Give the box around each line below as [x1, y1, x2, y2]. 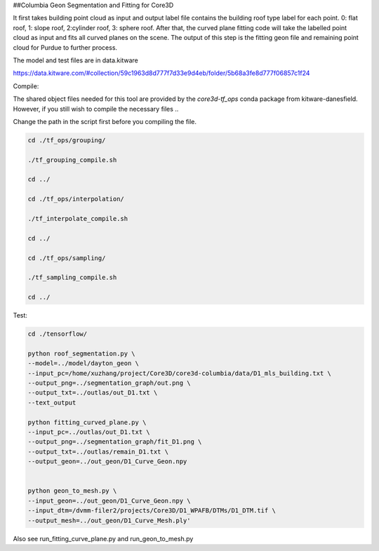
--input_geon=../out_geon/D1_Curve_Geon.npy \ [27, 496, 191, 505]
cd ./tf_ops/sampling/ [27, 254, 106, 262]
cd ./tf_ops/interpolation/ [27, 195, 124, 203]
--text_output [27, 398, 77, 407]
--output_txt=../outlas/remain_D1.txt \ [27, 447, 168, 456]
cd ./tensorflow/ [27, 330, 88, 338]
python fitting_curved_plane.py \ [27, 418, 147, 426]
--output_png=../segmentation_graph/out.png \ [27, 379, 191, 387]
